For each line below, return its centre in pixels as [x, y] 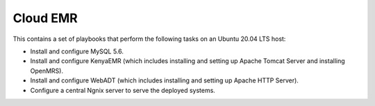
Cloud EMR [45, 18]
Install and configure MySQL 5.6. [77, 51]
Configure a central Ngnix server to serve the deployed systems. [123, 90]
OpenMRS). [47, 71]
